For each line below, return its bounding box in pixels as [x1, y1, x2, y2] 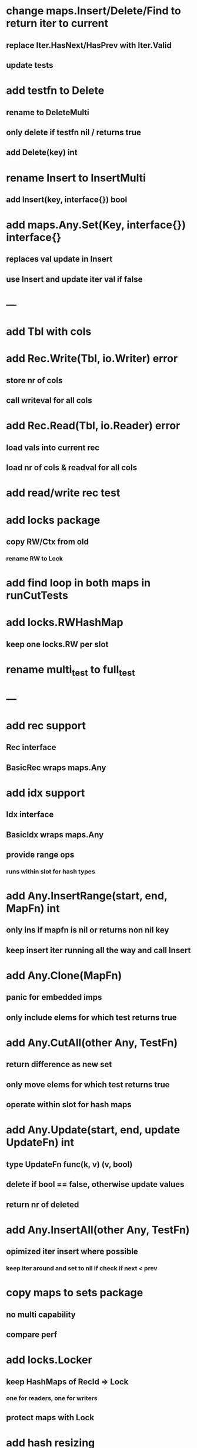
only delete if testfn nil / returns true [6, 127, 141, 137]
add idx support [6, 786, 85, 800]
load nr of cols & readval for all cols [6, 462, 137, 473]
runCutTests [6, 589, 69, 602]
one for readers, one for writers [6, 1394, 98, 1403]
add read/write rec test [6, 486, 121, 500]
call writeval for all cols [6, 396, 92, 406]
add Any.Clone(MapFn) [6, 969, 122, 983]
